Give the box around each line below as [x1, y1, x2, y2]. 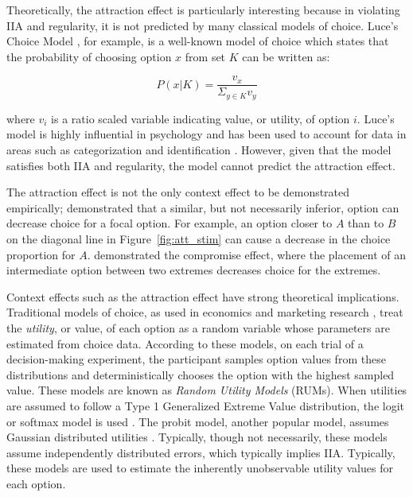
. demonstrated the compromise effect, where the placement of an [87, 246, 407, 262]
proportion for [6, 246, 76, 262]
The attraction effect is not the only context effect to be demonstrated [6, 184, 350, 200]
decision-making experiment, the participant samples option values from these [6, 351, 386, 367]
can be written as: [242, 48, 330, 64]
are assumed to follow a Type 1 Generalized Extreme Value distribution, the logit [6, 397, 405, 414]
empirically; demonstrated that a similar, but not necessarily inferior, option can [6, 199, 399, 215]
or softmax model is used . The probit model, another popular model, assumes [6, 413, 389, 429]
